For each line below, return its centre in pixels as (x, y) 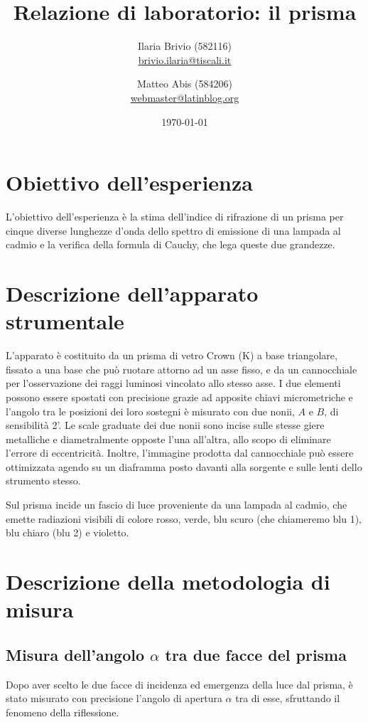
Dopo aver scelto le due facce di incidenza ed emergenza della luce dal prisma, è (179, 684)
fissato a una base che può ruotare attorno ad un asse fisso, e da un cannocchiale (182, 369)
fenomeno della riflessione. (63, 712)
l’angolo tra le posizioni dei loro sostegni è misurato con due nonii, (150, 411)
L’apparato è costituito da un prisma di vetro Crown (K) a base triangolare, (172, 355)
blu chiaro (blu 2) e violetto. (67, 532)
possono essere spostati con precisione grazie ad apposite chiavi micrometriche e (179, 397)
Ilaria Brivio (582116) (185, 46)
